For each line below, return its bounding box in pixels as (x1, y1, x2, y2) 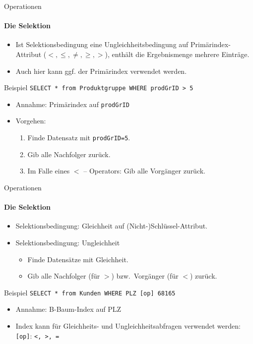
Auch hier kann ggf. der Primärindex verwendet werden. (15, 65, 187, 76)
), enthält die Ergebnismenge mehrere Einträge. (105, 49, 250, 59)
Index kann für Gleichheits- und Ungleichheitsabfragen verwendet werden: (15, 320, 241, 331)
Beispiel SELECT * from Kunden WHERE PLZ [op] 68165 (4, 287, 176, 297)
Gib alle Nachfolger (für (27, 271, 100, 281)
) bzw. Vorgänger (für (111, 271, 179, 281)
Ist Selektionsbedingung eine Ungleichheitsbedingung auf (15, 39, 189, 50)
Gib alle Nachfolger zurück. (27, 149, 111, 159)
